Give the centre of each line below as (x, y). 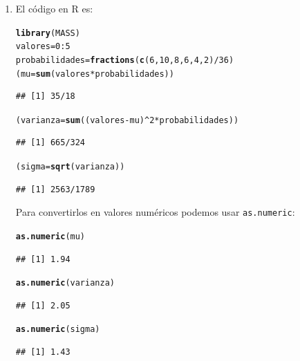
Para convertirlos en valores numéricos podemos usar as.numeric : (155, 212)
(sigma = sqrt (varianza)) (70, 167)
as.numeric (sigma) (58, 330)
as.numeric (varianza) (65, 283)
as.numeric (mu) (50, 236)
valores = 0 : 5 (43, 47)
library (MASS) (48, 33)
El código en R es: (54, 8)
